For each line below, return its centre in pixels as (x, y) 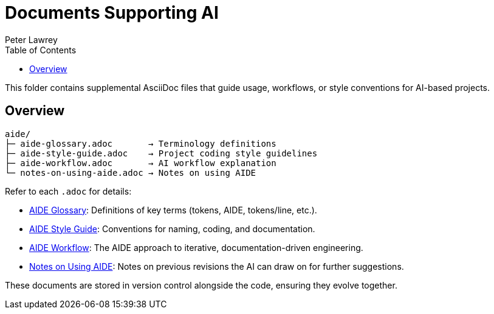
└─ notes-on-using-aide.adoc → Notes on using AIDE (131, 172)
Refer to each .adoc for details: (68, 191)
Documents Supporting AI (112, 13)
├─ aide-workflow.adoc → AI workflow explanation (141, 163)
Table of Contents (41, 50)
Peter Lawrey (31, 39)
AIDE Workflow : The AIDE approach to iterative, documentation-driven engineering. (196, 247)
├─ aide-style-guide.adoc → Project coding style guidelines (161, 153)
